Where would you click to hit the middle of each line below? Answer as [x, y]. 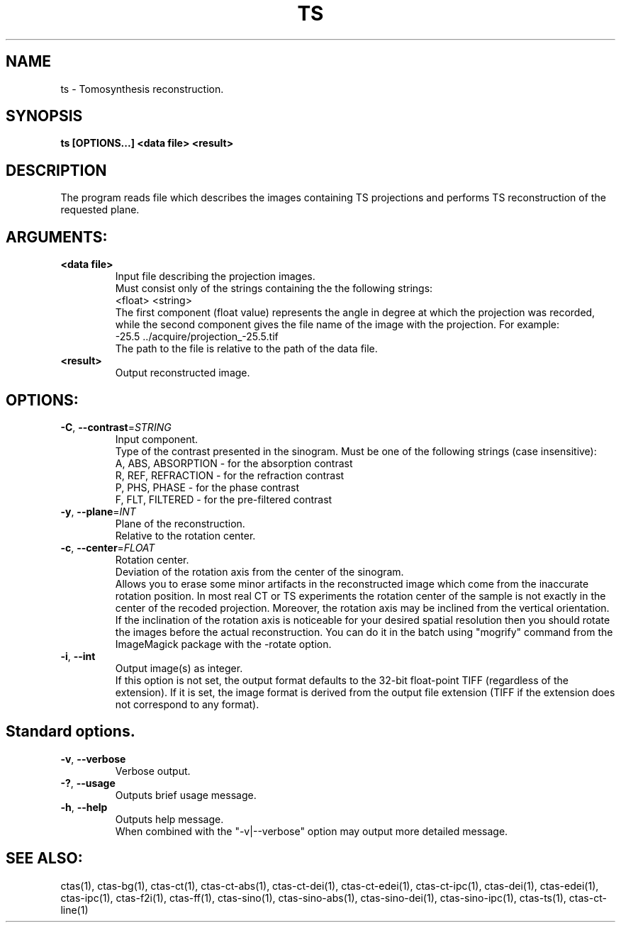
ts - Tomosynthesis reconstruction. [142, 89]
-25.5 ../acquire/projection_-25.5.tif [197, 337]
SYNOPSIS [44, 116]
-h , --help [84, 807]
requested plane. [100, 210]
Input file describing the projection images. [215, 276]
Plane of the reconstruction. [180, 523]
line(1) [74, 910]
